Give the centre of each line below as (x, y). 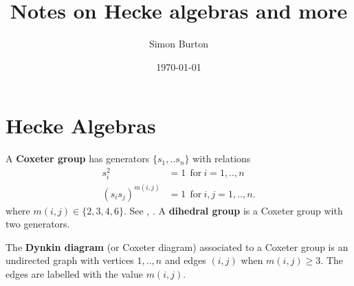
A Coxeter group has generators (78, 158)
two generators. (38, 224)
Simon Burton (179, 44)
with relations (222, 158)
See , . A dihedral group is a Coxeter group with (236, 210)
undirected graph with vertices (70, 260)
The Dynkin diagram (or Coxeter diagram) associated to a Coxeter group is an (177, 246)
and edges (185, 260)
